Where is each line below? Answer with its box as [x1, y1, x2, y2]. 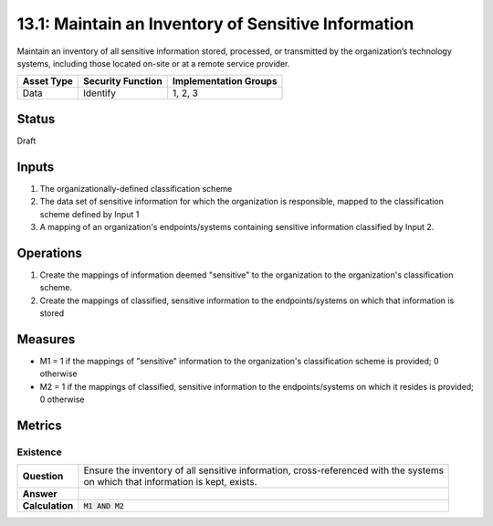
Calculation [22, 500, 74, 512]
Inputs [16, 159, 55, 174]
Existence [16, 446, 63, 458]
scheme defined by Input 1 [39, 208, 140, 219]
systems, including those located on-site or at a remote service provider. [16, 58, 290, 68]
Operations [16, 245, 82, 260]
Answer [22, 488, 58, 500]
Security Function [83, 75, 163, 88]
